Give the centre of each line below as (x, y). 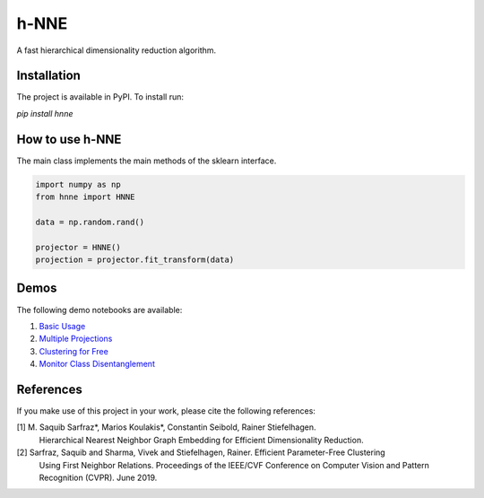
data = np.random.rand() (90, 222)
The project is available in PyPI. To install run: (100, 97)
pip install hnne (45, 113)
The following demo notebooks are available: (99, 310)
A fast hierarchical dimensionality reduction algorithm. (117, 50)
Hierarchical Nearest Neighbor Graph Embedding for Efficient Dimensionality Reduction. (201, 440)
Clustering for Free (74, 351)
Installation (48, 76)
